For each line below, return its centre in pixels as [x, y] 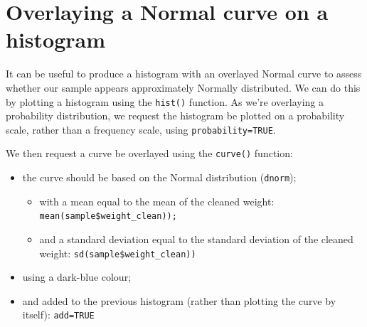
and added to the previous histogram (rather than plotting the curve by [179, 300]
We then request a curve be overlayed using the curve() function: [149, 153]
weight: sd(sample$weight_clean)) [118, 253]
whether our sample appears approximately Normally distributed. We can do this [183, 87]
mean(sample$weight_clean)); [108, 216]
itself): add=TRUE [58, 315]
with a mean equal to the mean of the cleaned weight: [157, 201]
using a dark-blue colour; [77, 277]
